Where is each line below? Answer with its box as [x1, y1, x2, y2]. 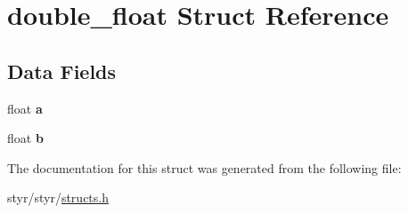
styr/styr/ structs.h [7, 188, 109, 207]
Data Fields [7, 57, 117, 84]
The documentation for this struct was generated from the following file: [7, 158, 402, 177]
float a [7, 99, 43, 117]
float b [7, 129, 44, 147]
